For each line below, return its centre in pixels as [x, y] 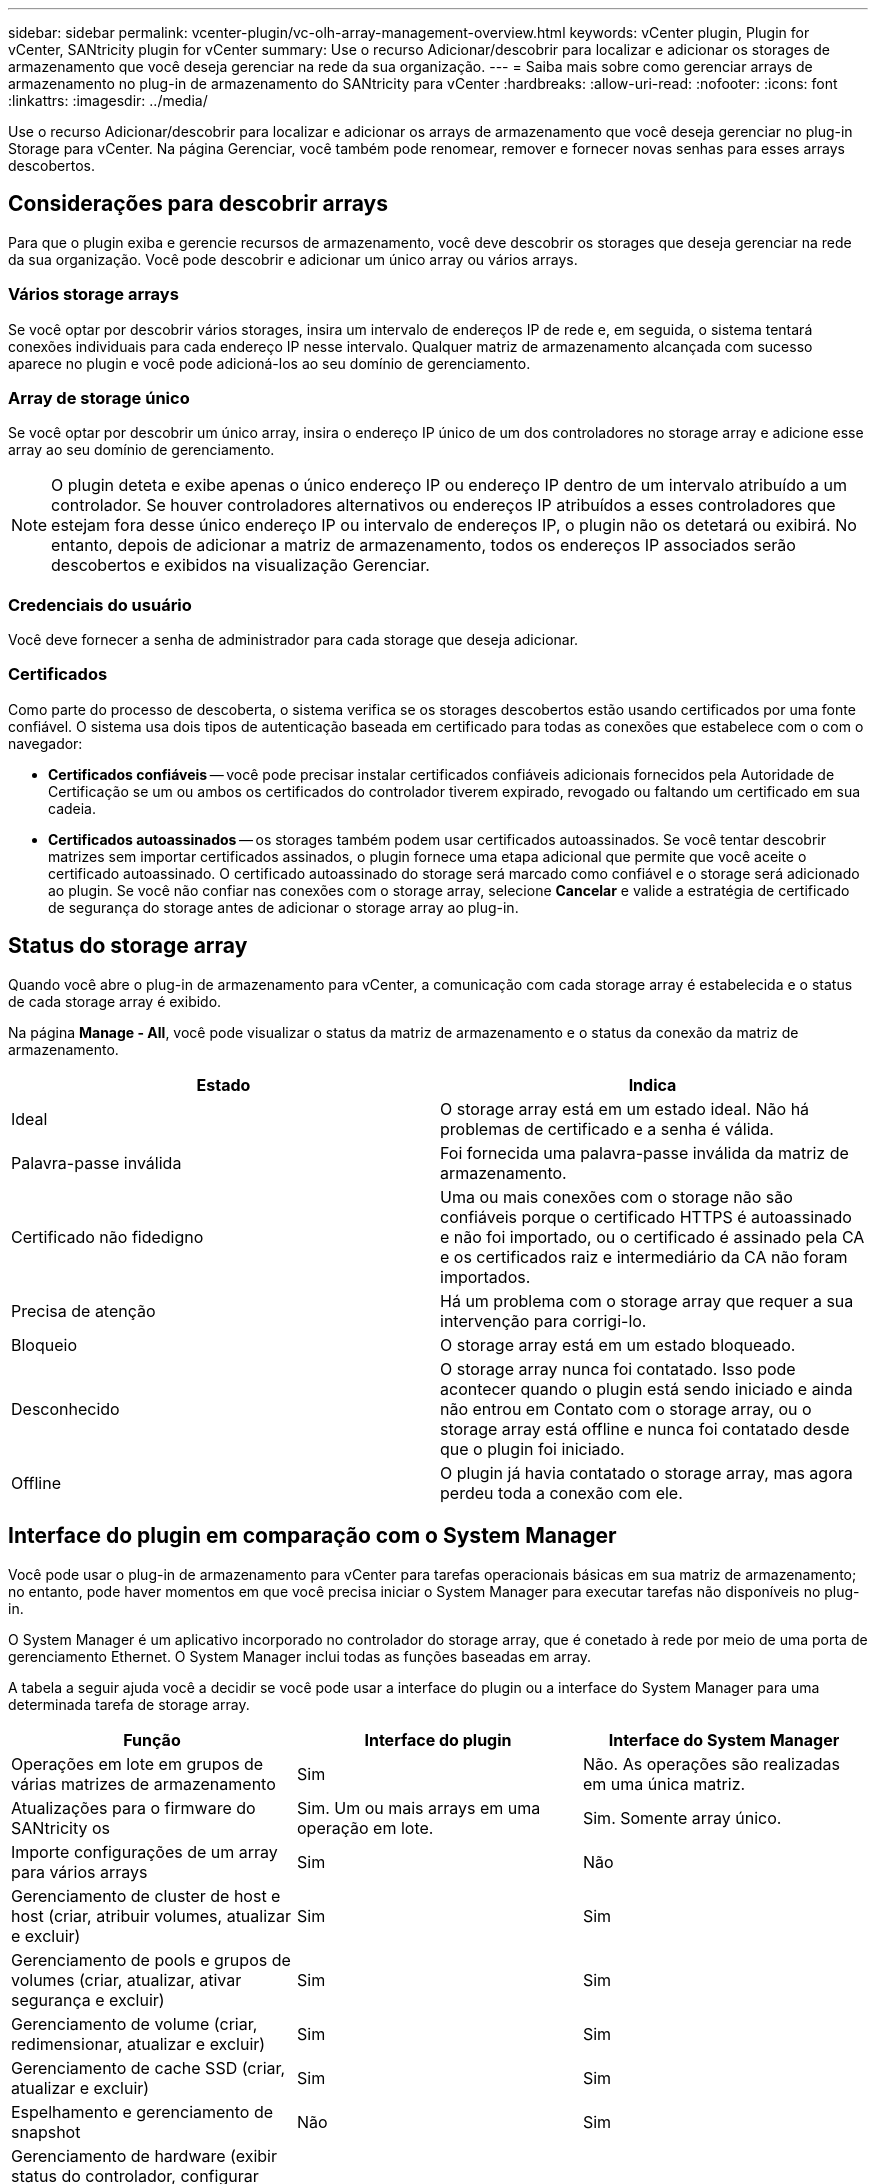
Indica [652, 1084]
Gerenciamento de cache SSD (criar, [148, 2067]
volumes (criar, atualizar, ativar [126, 1979]
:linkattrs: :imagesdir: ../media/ [108, 100]
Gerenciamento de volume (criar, [134, 2023]
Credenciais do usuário [100, 604]
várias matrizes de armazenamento [143, 1783]
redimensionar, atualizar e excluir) [138, 2043]
